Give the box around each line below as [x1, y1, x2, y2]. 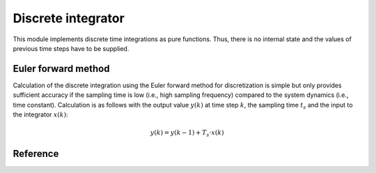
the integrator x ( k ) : [13, 110, 68, 119]
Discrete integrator [13, 10, 125, 26]
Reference [13, 148, 59, 160]
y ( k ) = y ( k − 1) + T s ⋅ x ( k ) [150, 129, 224, 138]
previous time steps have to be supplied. [13, 44, 130, 52]
